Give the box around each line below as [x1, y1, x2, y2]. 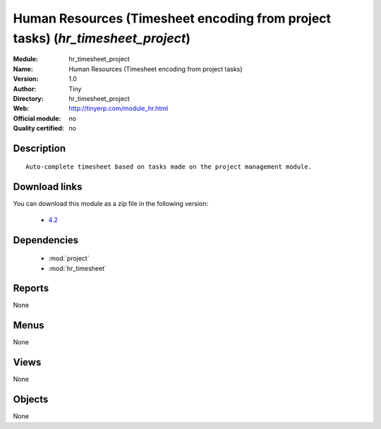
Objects [13, 394, 49, 406]
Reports [13, 282, 49, 294]
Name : [13, 64, 33, 73]
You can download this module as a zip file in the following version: [13, 200, 209, 208]
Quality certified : [13, 124, 65, 133]
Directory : [13, 94, 44, 102]
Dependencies [13, 234, 79, 246]
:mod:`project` [48, 254, 90, 262]
